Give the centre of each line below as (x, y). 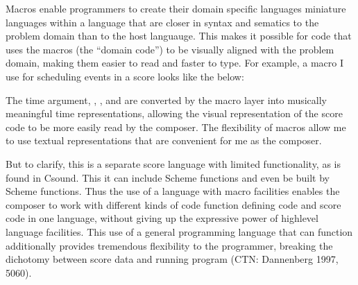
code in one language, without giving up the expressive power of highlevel (162, 218)
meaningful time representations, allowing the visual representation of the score (174, 113)
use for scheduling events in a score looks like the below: (125, 76)
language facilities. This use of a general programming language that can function (179, 231)
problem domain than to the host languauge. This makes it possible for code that (179, 36)
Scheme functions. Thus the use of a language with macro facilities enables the (173, 191)
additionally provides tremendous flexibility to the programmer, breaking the (169, 245)
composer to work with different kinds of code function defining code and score (173, 204)
